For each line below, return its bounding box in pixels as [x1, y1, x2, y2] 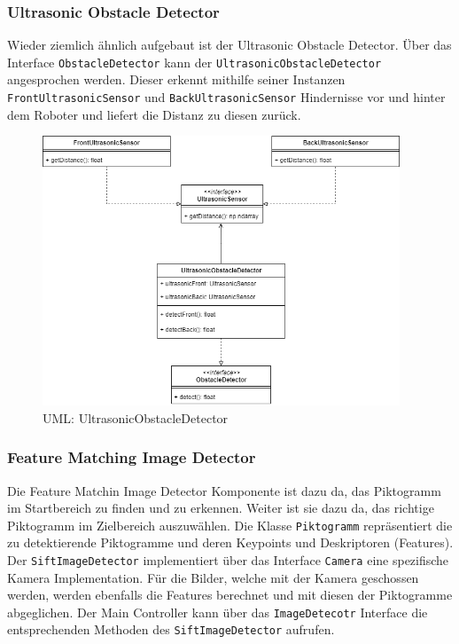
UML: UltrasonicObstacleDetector [43, 408, 229, 427]
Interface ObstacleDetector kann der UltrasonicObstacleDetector [7, 52, 382, 71]
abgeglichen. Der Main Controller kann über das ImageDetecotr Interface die [7, 602, 428, 621]
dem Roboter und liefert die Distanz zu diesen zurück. [7, 105, 301, 123]
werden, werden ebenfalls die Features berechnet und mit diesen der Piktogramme [7, 585, 453, 604]
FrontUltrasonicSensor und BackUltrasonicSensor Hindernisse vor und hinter [7, 88, 446, 106]
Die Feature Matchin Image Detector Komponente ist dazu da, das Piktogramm [7, 481, 441, 499]
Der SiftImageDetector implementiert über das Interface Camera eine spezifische [7, 550, 449, 569]
